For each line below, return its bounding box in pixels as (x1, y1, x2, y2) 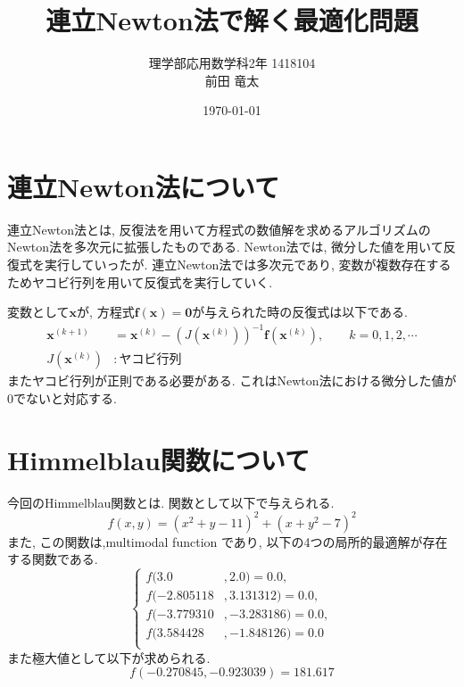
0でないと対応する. (7, 388, 117, 407)
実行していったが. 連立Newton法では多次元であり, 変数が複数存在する (44, 255, 452, 274)
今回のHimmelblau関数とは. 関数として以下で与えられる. (7, 492, 335, 511)
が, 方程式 (77, 302, 135, 321)
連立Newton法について (7, 168, 279, 204)
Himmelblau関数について (7, 441, 310, 477)
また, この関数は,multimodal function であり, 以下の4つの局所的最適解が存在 (7, 532, 448, 550)
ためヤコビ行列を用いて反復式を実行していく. (7, 272, 273, 291)
